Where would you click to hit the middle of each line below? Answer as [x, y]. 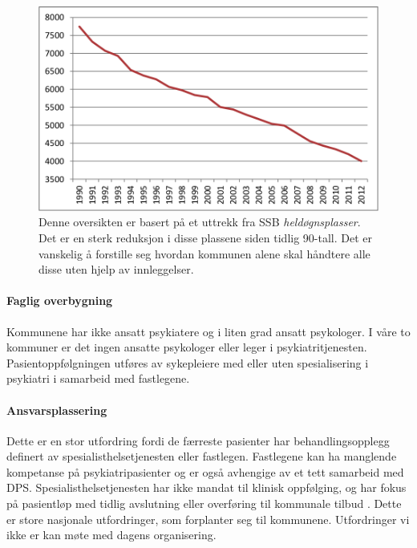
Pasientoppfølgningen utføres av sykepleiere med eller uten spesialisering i [188, 362]
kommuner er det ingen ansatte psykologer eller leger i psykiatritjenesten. [187, 347]
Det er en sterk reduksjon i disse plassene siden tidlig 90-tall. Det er [205, 237]
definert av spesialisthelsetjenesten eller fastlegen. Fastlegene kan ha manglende [202, 456]
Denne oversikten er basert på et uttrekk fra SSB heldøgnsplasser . [200, 222]
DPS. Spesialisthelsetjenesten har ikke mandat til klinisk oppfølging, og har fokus [206, 487]
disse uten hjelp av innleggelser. [116, 269]
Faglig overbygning [60, 300]
